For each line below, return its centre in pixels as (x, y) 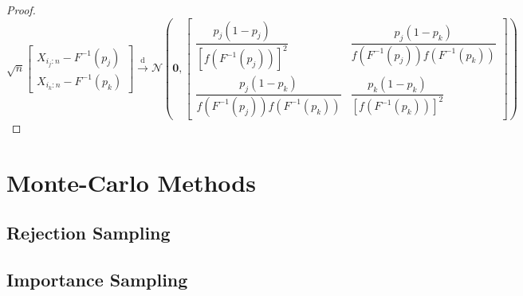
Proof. (21, 10)
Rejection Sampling (88, 233)
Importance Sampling (97, 279)
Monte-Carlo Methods (131, 182)
